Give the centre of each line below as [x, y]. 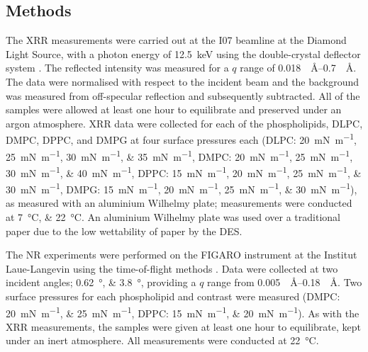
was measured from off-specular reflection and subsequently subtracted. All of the [183, 95]
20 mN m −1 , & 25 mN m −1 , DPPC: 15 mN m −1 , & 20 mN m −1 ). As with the [183, 312]
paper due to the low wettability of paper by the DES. [124, 231]
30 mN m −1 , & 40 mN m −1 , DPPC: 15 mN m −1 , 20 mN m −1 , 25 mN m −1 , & [184, 171]
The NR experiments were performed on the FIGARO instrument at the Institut [182, 255]
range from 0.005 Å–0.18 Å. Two [285, 282]
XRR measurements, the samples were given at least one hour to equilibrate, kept [183, 326]
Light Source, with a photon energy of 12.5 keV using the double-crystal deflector [183, 53]
